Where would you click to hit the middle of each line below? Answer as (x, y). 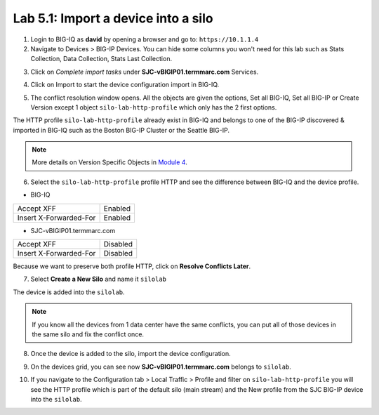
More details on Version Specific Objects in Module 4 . (109, 162)
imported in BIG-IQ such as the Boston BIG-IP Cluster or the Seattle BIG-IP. (121, 130)
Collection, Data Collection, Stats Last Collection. (101, 59)
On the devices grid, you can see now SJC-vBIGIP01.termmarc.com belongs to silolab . (161, 367)
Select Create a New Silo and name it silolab (99, 279)
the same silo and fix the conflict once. (88, 334)
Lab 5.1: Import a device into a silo (113, 18)
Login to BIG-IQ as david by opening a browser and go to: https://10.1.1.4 (145, 39)
